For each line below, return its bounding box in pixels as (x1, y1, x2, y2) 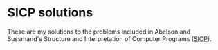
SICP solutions (7, 5, 93, 21)
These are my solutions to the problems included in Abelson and (7, 27, 191, 36)
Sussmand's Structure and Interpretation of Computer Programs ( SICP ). (7, 34, 212, 42)
